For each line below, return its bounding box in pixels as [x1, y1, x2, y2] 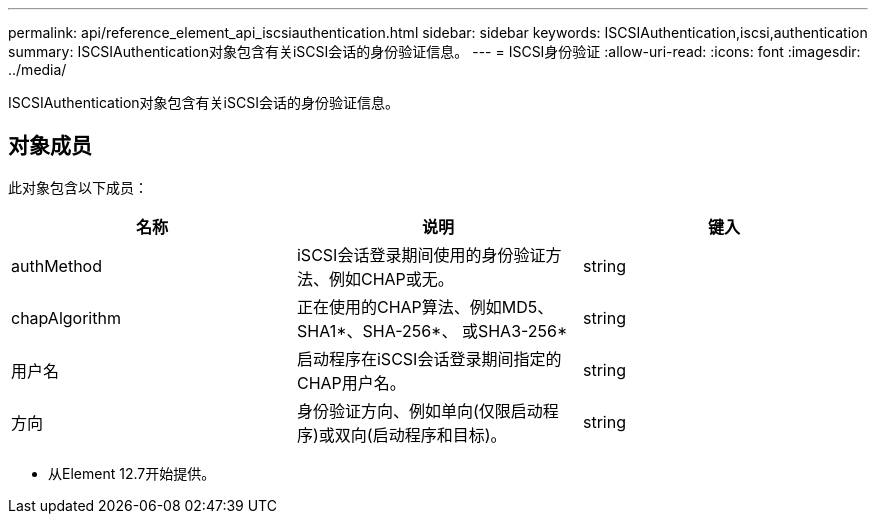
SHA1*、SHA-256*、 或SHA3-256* [296, 320, 568, 341]
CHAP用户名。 [296, 372, 406, 393]
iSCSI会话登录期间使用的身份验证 [296, 244, 546, 265]
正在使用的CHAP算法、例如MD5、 [296, 296, 554, 317]
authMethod [11, 255, 103, 276]
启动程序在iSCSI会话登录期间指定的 [296, 348, 562, 369]
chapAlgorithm [11, 307, 121, 328]
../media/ [8, 61, 67, 78]
